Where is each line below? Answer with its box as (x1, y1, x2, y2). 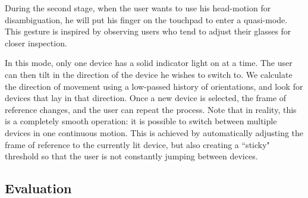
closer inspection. (5, 36, 67, 49)
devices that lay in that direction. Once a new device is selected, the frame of (5, 92, 287, 104)
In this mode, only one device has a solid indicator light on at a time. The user (5, 56, 293, 69)
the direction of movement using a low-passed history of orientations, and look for (5, 80, 303, 92)
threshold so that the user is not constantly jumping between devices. (5, 150, 258, 162)
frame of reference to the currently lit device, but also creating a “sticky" (5, 138, 270, 150)
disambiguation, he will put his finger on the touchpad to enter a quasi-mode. (5, 13, 288, 26)
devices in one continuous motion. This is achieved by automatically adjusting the (5, 126, 304, 139)
